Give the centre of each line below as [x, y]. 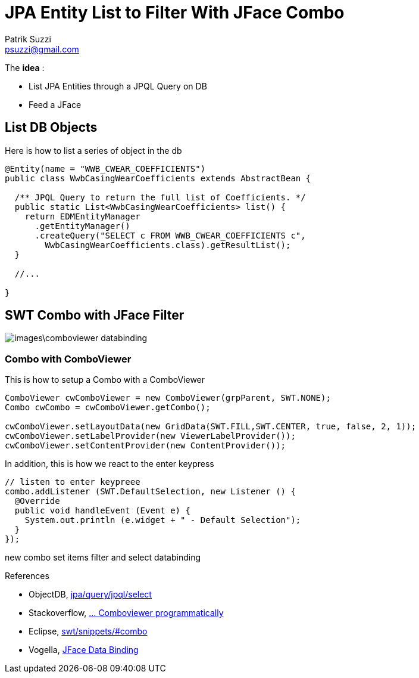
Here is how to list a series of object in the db [93, 150]
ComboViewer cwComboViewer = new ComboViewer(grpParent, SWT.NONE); [168, 398]
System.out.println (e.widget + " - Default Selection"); [163, 520]
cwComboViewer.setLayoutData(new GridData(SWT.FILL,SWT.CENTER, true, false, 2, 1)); [211, 427]
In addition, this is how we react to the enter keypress [110, 464]
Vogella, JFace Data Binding [84, 650]
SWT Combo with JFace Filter [95, 315]
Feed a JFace [55, 104]
